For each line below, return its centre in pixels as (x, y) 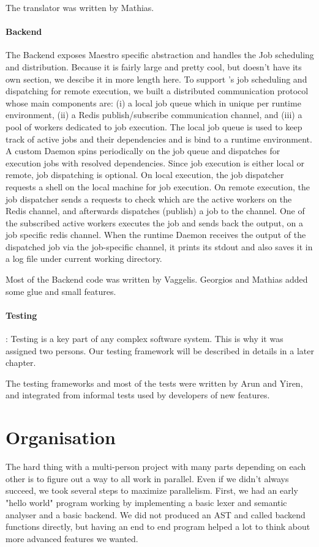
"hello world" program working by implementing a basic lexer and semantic (146, 502)
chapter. (21, 363)
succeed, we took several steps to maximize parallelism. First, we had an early (152, 490)
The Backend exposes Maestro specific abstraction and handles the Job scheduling (160, 55)
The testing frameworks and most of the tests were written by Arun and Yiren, (154, 383)
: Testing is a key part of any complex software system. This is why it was (144, 339)
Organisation (61, 437)
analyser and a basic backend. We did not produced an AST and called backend (156, 514)
